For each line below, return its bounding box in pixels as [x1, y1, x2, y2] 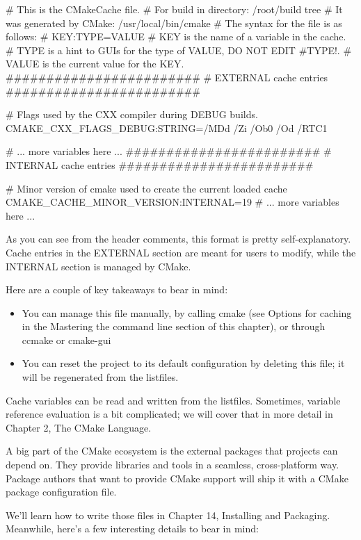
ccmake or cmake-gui [22, 332, 111, 347]
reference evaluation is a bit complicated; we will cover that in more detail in [6, 407, 333, 421]
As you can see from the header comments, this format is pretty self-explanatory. [6, 231, 351, 246]
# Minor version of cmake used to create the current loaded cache [6, 181, 287, 195]
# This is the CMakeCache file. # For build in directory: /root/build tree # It [6, 2, 343, 16]
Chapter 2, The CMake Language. [6, 420, 152, 434]
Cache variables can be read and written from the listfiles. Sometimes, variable [6, 393, 341, 407]
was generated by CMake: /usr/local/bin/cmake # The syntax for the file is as [6, 15, 342, 30]
